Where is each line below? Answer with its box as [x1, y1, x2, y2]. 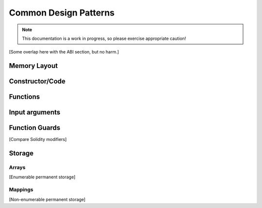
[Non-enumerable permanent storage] [9, 196, 86, 202]
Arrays [9, 164, 26, 171]
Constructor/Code [9, 77, 65, 86]
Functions [9, 93, 40, 101]
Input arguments [9, 108, 61, 117]
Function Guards [9, 124, 61, 132]
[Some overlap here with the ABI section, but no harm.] [9, 49, 119, 55]
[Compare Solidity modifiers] [9, 137, 67, 142]
